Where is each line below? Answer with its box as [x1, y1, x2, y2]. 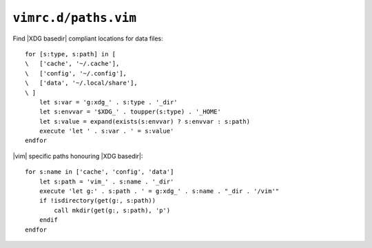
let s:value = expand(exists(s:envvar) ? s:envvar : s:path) [39, 117, 251, 125]
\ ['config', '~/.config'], [25, 69, 127, 77]
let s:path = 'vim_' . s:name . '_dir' [39, 177, 174, 185]
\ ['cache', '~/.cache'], [25, 60, 120, 68]
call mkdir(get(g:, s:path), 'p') [54, 206, 171, 214]
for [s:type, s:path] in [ [25, 50, 116, 58]
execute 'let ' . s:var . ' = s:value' [39, 127, 174, 135]
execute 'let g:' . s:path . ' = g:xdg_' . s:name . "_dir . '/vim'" [39, 188, 280, 195]
